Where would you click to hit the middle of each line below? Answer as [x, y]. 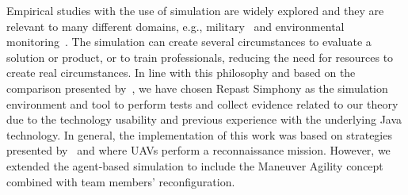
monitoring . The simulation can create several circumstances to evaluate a [189, 42]
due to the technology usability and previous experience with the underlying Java [204, 119]
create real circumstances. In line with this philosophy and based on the [181, 73]
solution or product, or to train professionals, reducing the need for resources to [200, 57]
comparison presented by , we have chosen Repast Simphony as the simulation [197, 88]
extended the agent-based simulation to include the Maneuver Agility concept [195, 165]
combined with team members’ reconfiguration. [121, 181]
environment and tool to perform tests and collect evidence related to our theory [202, 103]
